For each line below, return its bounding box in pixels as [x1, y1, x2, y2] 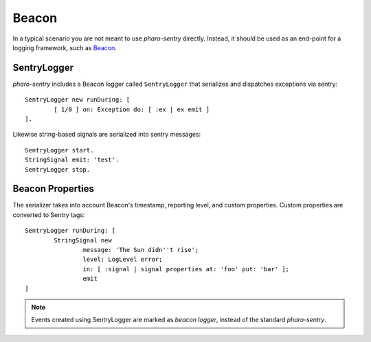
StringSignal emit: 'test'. [25, 156, 120, 164]
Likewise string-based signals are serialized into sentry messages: [12, 130, 201, 139]
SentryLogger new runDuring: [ [25, 96, 131, 104]
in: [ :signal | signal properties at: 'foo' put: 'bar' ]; [82, 265, 290, 273]
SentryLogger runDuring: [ [25, 227, 116, 235]
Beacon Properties [12, 183, 94, 195]
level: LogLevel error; [82, 255, 163, 264]
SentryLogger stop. [25, 166, 91, 173]
